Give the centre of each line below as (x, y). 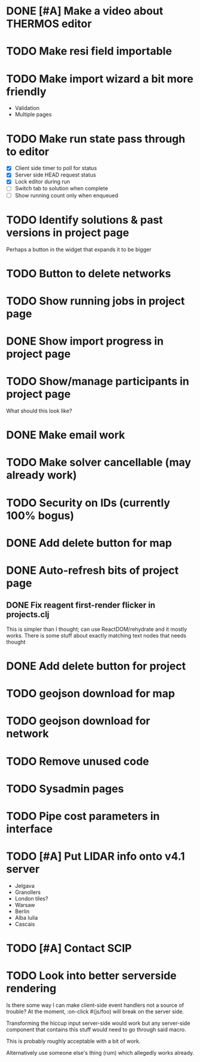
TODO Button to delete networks (89, 273)
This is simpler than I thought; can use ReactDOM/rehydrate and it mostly (97, 629)
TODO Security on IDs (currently (88, 503)
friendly (26, 92)
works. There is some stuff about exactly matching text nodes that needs (96, 635)
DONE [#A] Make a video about (85, 11)
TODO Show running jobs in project (96, 301)
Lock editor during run (43, 182)
